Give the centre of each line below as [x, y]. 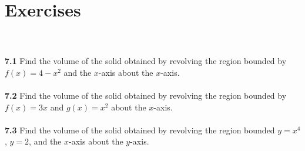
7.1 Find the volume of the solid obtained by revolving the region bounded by [146, 61]
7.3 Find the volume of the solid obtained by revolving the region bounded [140, 130]
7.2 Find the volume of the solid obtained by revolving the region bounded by [146, 95]
